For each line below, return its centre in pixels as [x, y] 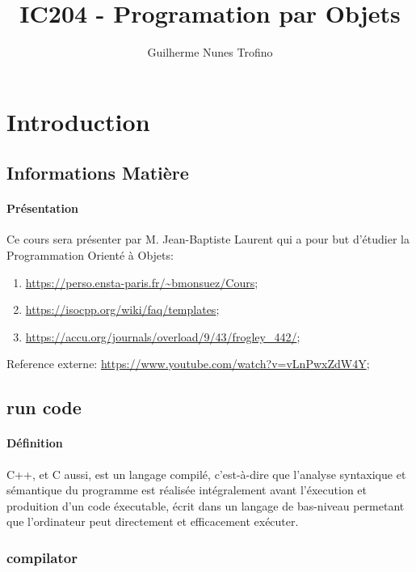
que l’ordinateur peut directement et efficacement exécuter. [153, 521]
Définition [35, 443]
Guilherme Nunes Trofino [210, 52]
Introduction [78, 121]
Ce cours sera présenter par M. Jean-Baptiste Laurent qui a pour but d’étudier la [208, 239]
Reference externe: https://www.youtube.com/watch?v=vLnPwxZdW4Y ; [188, 364]
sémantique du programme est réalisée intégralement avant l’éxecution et [187, 490]
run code [44, 407]
